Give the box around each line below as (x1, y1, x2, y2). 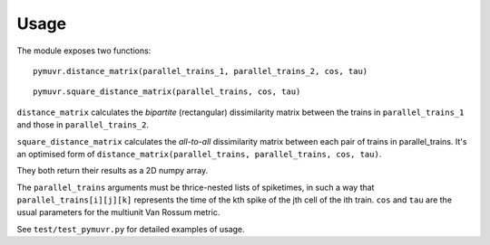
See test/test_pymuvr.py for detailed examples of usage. (16, 223, 245, 234)
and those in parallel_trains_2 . (16, 119, 150, 130)
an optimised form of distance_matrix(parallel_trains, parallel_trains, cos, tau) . (16, 148, 382, 159)
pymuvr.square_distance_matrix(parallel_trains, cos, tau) (33, 87, 301, 97)
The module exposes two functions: (16, 45, 152, 56)
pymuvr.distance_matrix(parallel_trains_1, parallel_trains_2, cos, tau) (33, 66, 368, 76)
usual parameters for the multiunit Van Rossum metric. (16, 207, 220, 218)
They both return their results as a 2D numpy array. (16, 165, 209, 176)
